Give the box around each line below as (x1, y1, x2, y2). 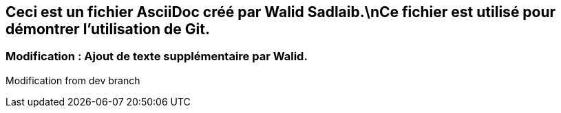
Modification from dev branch (6, 74, 140, 86)
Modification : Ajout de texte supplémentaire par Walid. (6, 49, 308, 64)
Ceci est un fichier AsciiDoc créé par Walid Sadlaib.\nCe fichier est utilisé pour (6, 3, 556, 21)
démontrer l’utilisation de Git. (6, 21, 210, 38)
